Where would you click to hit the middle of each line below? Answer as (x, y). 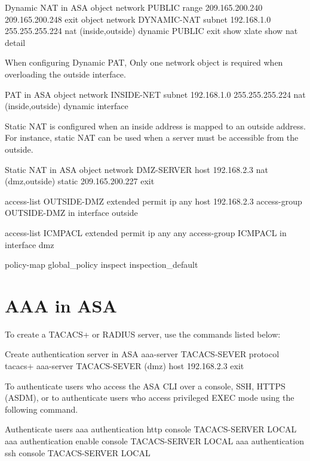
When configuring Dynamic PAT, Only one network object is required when (144, 62)
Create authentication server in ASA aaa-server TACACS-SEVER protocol (142, 354)
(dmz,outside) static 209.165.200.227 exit (80, 181)
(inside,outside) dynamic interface (67, 106)
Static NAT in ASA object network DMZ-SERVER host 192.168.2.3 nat (136, 169)
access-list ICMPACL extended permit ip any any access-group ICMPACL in (146, 232)
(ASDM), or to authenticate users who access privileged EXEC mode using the (150, 397)
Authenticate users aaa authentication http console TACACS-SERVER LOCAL (151, 429)
